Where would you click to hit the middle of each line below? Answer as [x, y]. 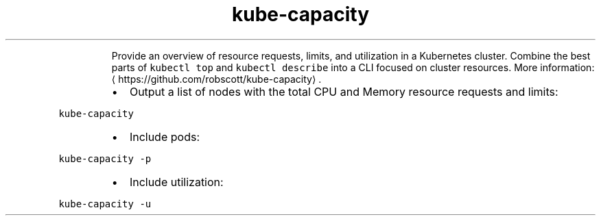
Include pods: [164, 136]
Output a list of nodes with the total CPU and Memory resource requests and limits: [344, 91]
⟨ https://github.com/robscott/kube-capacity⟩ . [216, 79]
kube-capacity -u [105, 204]
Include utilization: [176, 182]
